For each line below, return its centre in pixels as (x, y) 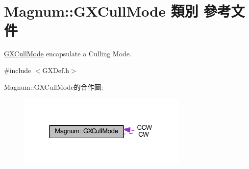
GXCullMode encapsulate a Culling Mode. (68, 54)
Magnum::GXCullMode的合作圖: (54, 86)
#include (18, 70)
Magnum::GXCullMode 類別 (101, 11)
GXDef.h (56, 70)
